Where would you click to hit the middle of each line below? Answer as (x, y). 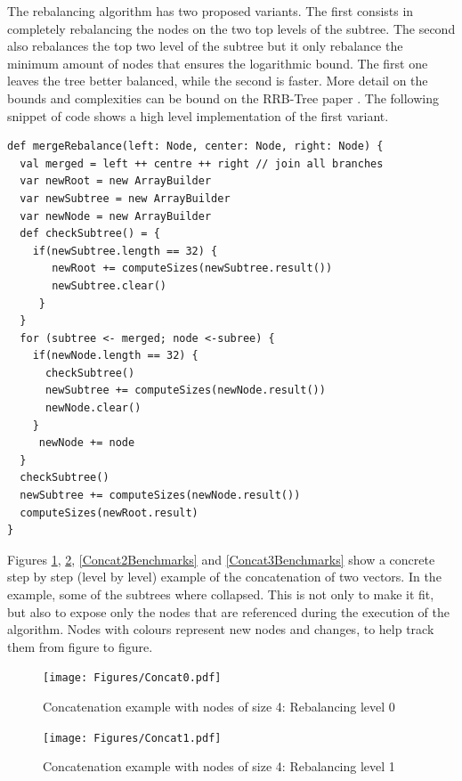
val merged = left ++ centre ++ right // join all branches (202, 163)
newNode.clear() (93, 408)
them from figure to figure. (80, 646)
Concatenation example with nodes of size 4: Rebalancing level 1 (219, 766)
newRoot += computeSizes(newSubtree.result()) (192, 268)
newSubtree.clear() (109, 285)
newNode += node (87, 443)
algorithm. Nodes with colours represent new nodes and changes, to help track (221, 629)
